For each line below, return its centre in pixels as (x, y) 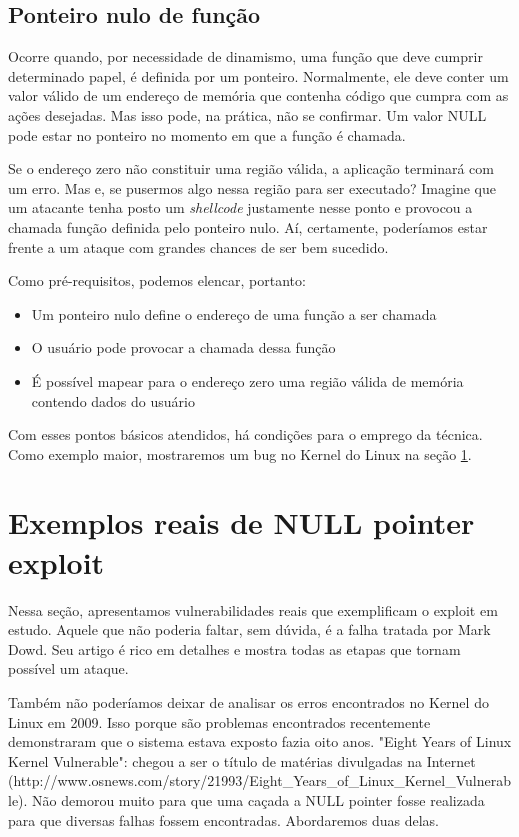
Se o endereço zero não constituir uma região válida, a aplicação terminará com (251, 168)
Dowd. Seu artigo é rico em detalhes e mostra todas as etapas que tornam (234, 648)
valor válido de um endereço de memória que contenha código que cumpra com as (258, 95)
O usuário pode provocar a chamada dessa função (183, 347)
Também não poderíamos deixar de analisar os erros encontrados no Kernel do (248, 701)
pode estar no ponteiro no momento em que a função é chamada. (207, 134)
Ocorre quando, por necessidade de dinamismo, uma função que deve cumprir (245, 56)
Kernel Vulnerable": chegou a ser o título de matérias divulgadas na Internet (242, 760)
